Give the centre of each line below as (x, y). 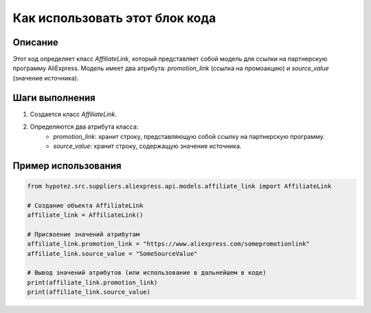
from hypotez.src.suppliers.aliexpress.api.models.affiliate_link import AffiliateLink (179, 186)
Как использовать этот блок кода (114, 18)
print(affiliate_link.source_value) (89, 292)
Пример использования (67, 165)
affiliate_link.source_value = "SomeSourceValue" (112, 253)
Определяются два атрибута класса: (84, 127)
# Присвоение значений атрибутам (83, 234)
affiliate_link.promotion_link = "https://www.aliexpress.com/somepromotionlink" (169, 244)
